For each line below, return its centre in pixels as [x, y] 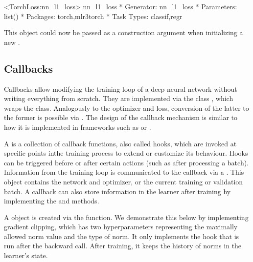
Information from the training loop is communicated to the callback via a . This [124, 172]
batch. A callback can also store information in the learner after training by [117, 191]
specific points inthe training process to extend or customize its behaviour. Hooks [126, 153]
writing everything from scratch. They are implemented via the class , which [119, 98]
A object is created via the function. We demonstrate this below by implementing [126, 217]
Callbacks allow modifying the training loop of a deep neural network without [121, 89]
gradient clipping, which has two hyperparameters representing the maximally [121, 227]
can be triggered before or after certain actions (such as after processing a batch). [126, 162]
